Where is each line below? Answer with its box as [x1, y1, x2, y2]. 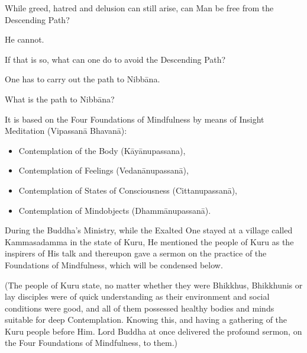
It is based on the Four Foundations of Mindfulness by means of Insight [5, 113, 264, 125]
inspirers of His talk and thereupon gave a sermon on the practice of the [5, 247, 267, 259]
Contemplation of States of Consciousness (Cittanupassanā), [18, 184, 238, 196]
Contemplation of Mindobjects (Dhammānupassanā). [18, 204, 211, 216]
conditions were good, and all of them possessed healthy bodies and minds [5, 301, 274, 314]
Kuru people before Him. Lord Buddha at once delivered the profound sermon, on [5, 325, 302, 337]
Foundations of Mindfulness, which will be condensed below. [5, 258, 223, 271]
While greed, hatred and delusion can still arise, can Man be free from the [5, 2, 274, 14]
